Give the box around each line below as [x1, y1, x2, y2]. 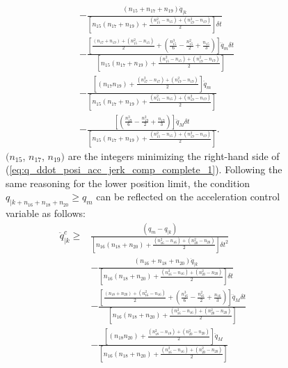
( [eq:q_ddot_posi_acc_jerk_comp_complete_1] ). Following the [6, 162, 282, 177]
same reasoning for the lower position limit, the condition [6, 175, 250, 190]
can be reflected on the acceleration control [96, 189, 280, 204]
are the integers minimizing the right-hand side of [67, 148, 280, 163]
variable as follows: [6, 206, 86, 221]
